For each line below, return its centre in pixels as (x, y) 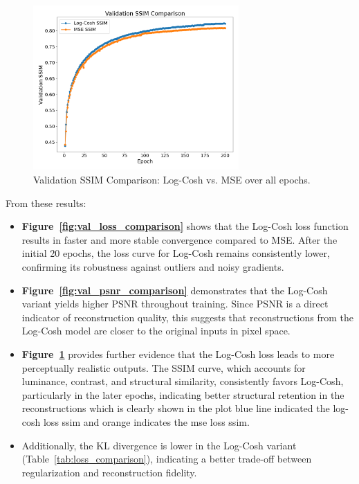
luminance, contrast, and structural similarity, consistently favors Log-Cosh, (183, 381)
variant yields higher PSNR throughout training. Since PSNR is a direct (175, 304)
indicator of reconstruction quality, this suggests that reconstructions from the (187, 317)
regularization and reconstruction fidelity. (109, 472)
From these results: (46, 203)
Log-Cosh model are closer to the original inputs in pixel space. (156, 331)
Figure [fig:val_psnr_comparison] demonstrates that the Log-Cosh (175, 290)
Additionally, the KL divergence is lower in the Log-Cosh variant (159, 445)
